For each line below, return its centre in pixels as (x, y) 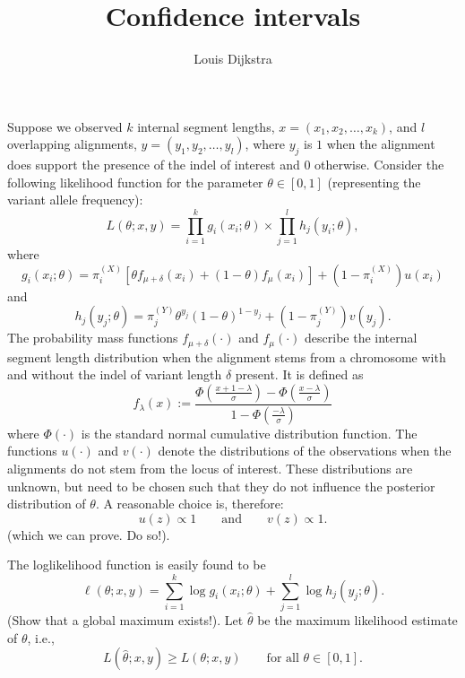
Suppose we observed (65, 126)
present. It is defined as (299, 374)
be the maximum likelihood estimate (357, 620)
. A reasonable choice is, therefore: (189, 504)
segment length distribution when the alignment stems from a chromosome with (227, 356)
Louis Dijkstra (233, 59)
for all (283, 659)
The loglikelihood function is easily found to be (137, 565)
